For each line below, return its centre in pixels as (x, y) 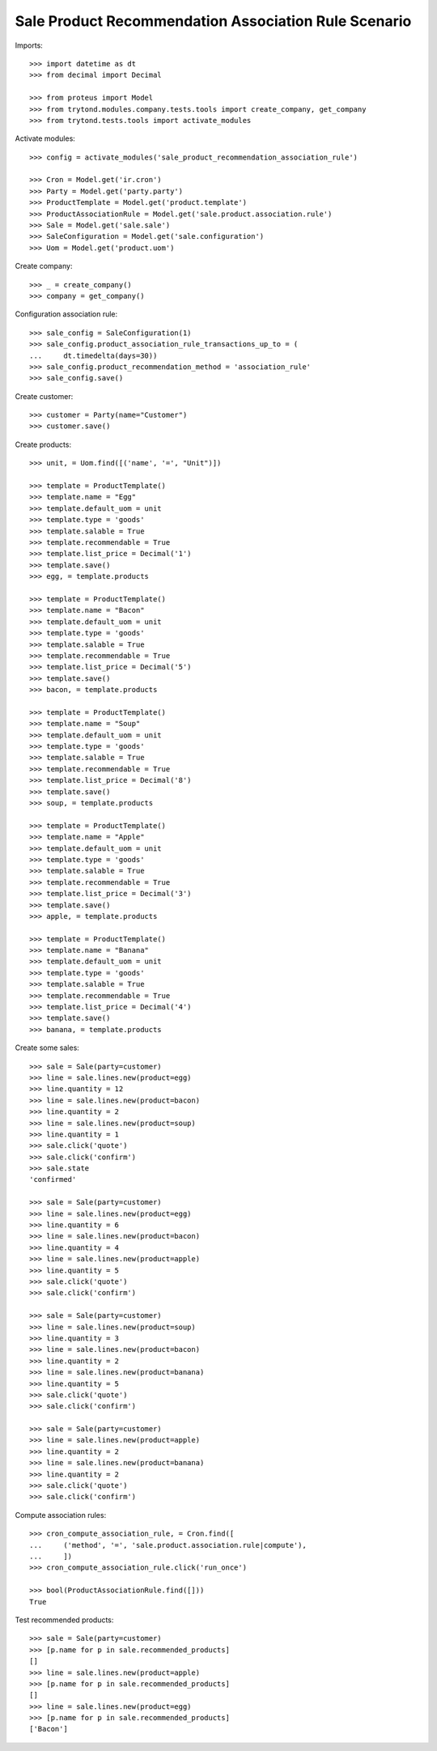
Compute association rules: (61, 1515)
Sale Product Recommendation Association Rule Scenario (213, 21)
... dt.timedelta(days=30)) (93, 355)
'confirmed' (53, 1179)
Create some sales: (47, 1048)
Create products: (43, 444)
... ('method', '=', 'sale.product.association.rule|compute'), (168, 1545)
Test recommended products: (64, 1620)
